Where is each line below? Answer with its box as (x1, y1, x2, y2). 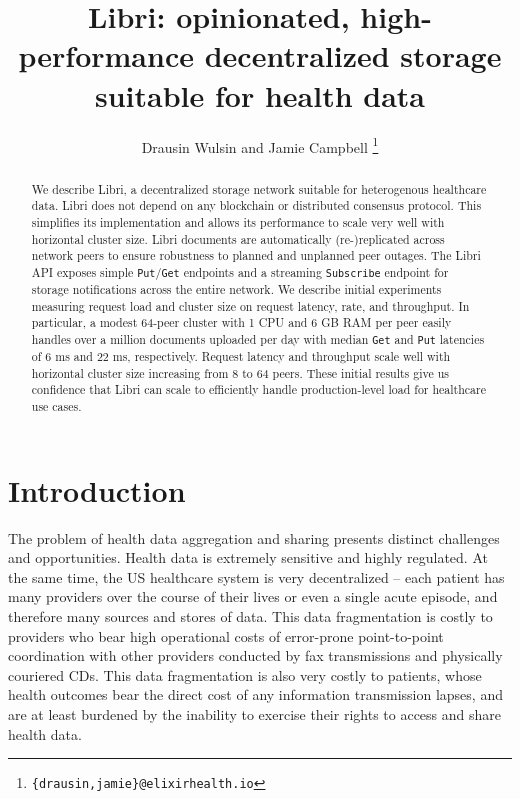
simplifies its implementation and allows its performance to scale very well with (31, 213, 445, 230)
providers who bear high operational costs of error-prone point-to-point (8, 625, 444, 646)
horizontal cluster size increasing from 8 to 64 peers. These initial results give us (31, 364, 449, 381)
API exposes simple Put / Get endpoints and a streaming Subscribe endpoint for (31, 263, 449, 280)
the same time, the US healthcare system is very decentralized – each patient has (8, 566, 505, 587)
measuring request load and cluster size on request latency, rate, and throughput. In (31, 297, 470, 314)
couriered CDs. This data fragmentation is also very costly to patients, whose (8, 664, 482, 685)
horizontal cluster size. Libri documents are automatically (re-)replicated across (31, 230, 445, 247)
